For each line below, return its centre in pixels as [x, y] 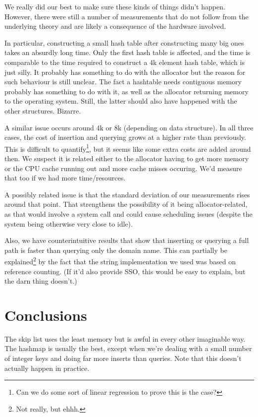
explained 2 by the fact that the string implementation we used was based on [120, 261]
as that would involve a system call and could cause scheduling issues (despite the [129, 213]
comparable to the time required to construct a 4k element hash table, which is [125, 62]
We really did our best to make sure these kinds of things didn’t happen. [115, 6]
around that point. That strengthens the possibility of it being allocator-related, [126, 204]
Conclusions [46, 315]
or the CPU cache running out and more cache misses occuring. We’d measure [123, 168]
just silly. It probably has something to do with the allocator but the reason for [125, 72]
